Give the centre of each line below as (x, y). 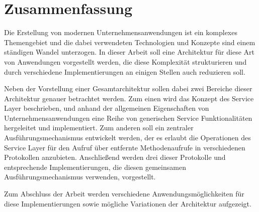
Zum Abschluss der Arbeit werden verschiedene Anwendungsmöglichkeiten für (124, 194)
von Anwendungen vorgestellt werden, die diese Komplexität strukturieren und (125, 61)
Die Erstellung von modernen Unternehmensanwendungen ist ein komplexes (121, 32)
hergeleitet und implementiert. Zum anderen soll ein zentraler (99, 128)
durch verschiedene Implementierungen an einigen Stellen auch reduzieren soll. (125, 71)
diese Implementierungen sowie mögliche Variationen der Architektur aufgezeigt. (128, 203)
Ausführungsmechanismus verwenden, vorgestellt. (80, 177)
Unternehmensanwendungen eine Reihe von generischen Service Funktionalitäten (128, 118)
